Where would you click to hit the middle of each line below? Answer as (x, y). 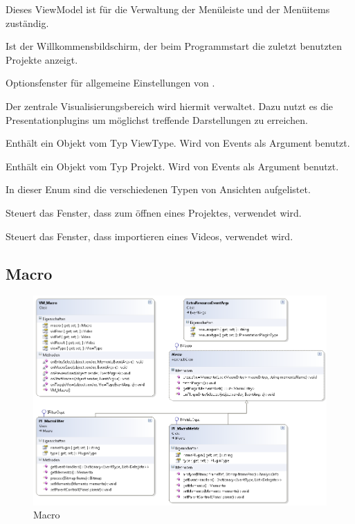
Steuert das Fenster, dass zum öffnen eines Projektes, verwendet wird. (154, 212)
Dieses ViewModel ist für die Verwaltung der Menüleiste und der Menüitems (168, 9)
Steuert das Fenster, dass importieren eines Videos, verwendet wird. (149, 236)
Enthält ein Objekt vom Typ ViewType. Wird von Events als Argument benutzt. (178, 143)
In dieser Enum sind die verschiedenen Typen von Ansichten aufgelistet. (158, 189)
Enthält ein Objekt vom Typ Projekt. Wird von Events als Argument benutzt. (172, 166)
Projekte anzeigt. (42, 59)
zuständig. (27, 22)
